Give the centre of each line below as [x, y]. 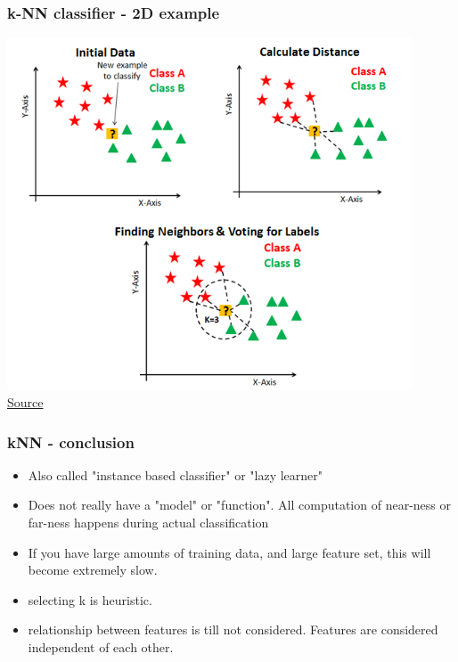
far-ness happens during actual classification [148, 523]
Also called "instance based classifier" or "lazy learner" [176, 474]
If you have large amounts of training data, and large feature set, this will [229, 552]
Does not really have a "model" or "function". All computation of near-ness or [239, 505]
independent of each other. [101, 647]
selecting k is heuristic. [90, 599]
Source [25, 402]
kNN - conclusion [71, 441]
